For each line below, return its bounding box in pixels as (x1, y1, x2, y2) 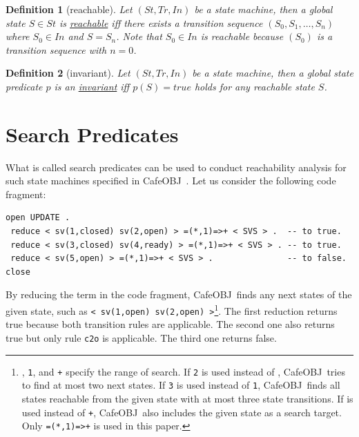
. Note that (116, 29, 162, 43)
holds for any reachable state (194, 79, 315, 93)
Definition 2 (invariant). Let (6, 66, 130, 80)
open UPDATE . (6, 213, 70, 223)
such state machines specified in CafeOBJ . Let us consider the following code (6, 173, 336, 188)
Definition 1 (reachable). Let (6, 2, 133, 16)
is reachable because (200, 29, 284, 43)
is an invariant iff (54, 79, 130, 93)
